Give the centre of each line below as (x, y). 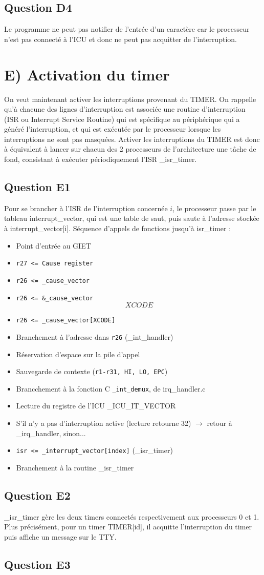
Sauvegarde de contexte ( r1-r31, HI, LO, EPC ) (92, 371)
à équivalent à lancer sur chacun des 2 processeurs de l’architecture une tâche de (130, 149)
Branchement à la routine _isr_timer (75, 467)
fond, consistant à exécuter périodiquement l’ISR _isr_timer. (101, 159)
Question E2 (37, 495)
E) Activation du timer (87, 74)
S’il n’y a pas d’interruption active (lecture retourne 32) (104, 423)
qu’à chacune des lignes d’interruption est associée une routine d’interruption (125, 109)
